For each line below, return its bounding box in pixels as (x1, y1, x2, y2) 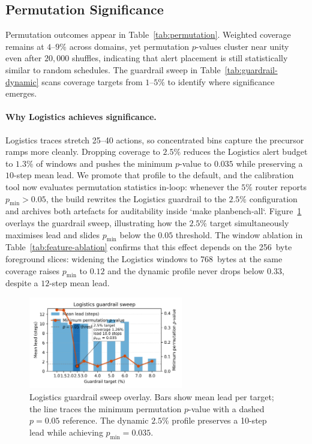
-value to (179, 157, 212, 169)
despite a (5, 277, 38, 289)
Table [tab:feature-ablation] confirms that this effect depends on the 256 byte (5, 241, 292, 253)
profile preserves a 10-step (172, 414, 267, 427)
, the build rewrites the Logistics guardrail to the (46, 192, 226, 205)
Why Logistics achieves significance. (5, 110, 157, 123)
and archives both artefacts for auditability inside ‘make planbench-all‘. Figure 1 (5, 205, 302, 217)
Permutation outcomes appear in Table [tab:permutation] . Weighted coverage (5, 28, 291, 41)
